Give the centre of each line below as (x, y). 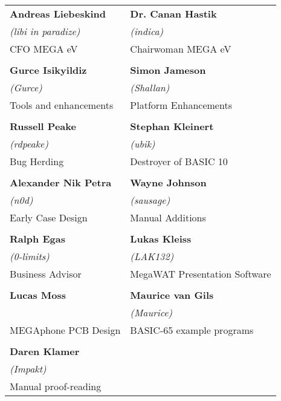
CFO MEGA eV (44, 49)
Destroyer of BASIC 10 (179, 161)
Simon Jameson (168, 70)
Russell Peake (43, 126)
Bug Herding (37, 161)
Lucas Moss (38, 295)
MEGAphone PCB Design (65, 330)
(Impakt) (28, 369)
